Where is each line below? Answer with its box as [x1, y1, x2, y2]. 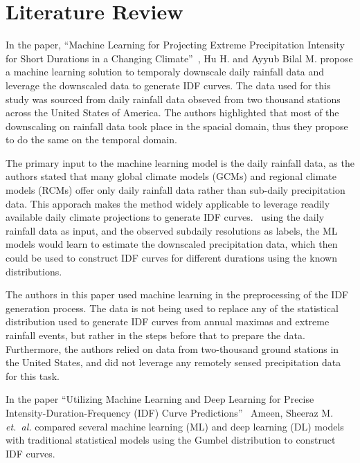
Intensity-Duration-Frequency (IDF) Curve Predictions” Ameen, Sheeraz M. [6, 405, 334, 419]
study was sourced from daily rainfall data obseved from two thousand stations [6, 91, 341, 106]
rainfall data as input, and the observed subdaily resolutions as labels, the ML [6, 223, 338, 237]
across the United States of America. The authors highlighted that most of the [6, 105, 339, 120]
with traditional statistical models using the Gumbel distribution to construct [6, 433, 336, 447]
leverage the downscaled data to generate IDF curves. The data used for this [6, 78, 331, 92]
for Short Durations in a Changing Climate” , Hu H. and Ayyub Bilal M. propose [6, 51, 353, 65]
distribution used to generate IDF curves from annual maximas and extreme [6, 314, 330, 329]
